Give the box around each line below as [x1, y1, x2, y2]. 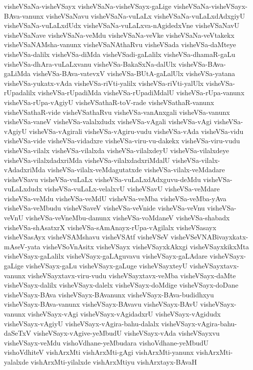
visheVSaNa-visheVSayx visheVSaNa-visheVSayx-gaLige [4, 1, 171, 11]
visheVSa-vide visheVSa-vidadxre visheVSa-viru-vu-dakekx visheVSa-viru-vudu [4, 135, 240, 146]
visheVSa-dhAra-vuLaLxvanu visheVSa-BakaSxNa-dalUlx [4, 58, 177, 69]
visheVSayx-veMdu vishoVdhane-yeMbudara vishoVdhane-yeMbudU [4, 337, 209, 347]
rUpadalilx [4, 87, 36, 98]
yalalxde [4, 356, 29, 367]
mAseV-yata [4, 241, 41, 251]
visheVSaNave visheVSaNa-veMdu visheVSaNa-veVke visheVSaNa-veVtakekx [4, 29, 234, 40]
